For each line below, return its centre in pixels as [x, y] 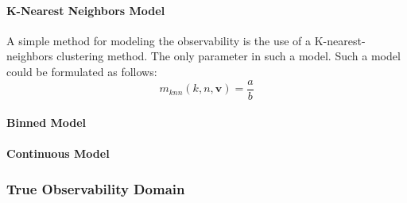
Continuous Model [58, 153]
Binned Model [47, 123]
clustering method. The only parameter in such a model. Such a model [229, 56]
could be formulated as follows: [82, 71]
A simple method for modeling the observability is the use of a [159, 40]
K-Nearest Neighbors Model [86, 10]
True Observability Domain [96, 188]
